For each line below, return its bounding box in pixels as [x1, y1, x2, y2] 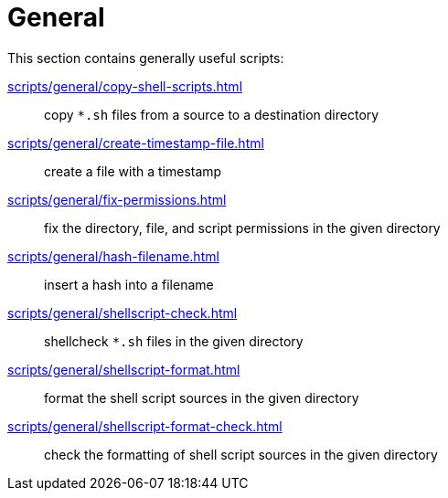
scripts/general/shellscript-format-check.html [7, 418, 283, 434]
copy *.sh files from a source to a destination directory [44, 106, 379, 122]
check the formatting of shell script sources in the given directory [44, 446, 438, 462]
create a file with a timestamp [44, 163, 222, 179]
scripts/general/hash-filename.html [7, 248, 219, 264]
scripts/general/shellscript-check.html [7, 304, 238, 321]
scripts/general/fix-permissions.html [7, 191, 227, 207]
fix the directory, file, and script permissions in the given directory [44, 219, 441, 236]
